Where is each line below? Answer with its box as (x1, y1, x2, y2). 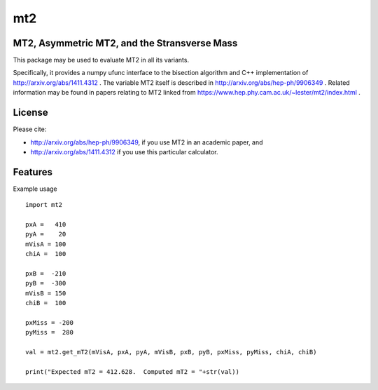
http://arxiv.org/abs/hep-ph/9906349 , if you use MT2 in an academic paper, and (30, 137, 263, 147)
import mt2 (25, 201, 63, 209)
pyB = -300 (25, 279, 66, 288)
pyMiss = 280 (25, 328, 73, 337)
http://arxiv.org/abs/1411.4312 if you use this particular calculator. (30, 147, 218, 156)
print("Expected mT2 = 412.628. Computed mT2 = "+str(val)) (25, 368, 239, 375)
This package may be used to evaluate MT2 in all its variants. (13, 56, 189, 65)
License (13, 107, 48, 119)
